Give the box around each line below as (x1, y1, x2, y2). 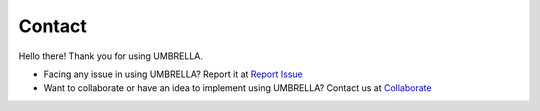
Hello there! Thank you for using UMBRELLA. (18, 50, 204, 62)
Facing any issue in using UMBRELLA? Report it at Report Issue (43, 68, 304, 80)
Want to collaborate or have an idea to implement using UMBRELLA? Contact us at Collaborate (43, 82, 432, 94)
